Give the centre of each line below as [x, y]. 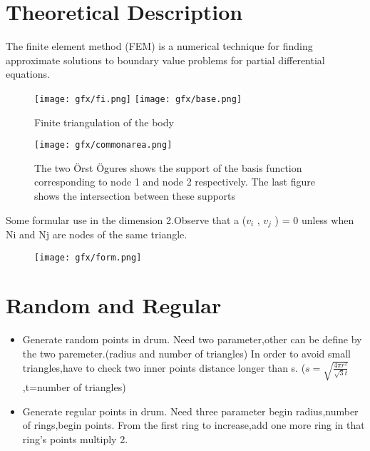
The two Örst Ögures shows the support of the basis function [168, 167]
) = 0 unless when [314, 219]
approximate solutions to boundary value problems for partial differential [165, 60]
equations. [28, 74]
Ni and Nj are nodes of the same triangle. [97, 234]
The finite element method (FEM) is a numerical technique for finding [159, 46]
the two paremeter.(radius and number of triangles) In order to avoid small [186, 354]
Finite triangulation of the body [104, 122]
